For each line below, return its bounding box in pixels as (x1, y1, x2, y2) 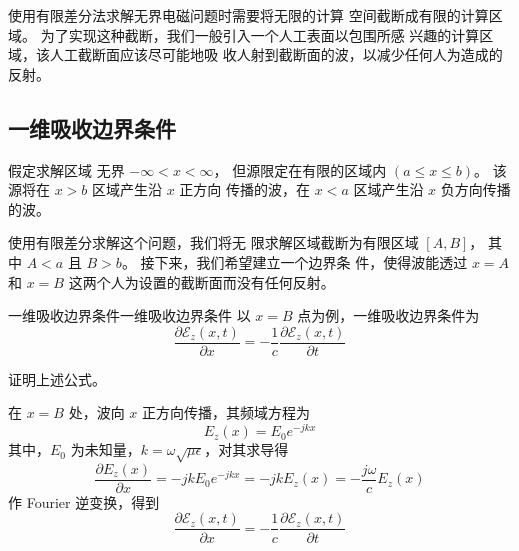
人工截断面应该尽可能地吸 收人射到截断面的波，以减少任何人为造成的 (49, 44, 503, 65)
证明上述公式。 (8, 368, 106, 389)
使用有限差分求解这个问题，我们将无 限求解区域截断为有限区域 (8, 232, 419, 253)
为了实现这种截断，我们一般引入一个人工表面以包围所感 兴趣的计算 (40, 24, 480, 45)
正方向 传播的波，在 (179, 179, 311, 200)
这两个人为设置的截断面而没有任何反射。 (68, 271, 335, 292)
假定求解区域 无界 (8, 159, 125, 180)
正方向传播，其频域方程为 (141, 402, 310, 423)
